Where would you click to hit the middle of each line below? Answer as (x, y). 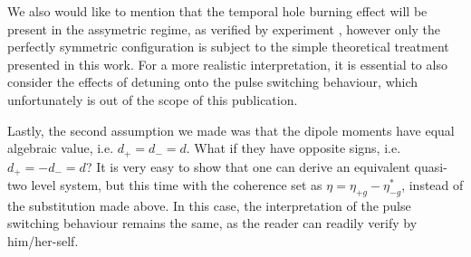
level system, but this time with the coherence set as (177, 185)
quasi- (431, 166)
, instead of (433, 185)
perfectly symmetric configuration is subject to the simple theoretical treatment (228, 47)
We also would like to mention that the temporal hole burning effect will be (217, 11)
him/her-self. (43, 241)
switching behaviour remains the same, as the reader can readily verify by (212, 223)
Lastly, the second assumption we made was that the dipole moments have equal (231, 130)
